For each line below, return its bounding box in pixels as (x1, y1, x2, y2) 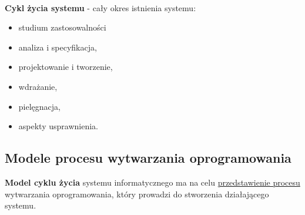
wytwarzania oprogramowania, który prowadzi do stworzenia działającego (5, 187, 269, 200)
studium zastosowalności (18, 21, 106, 33)
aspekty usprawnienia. (18, 120, 98, 132)
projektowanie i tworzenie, (18, 61, 113, 73)
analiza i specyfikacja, (18, 41, 97, 53)
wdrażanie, (18, 80, 58, 92)
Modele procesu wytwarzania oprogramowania (5, 149, 291, 167)
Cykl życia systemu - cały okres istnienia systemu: (5, 1, 196, 14)
